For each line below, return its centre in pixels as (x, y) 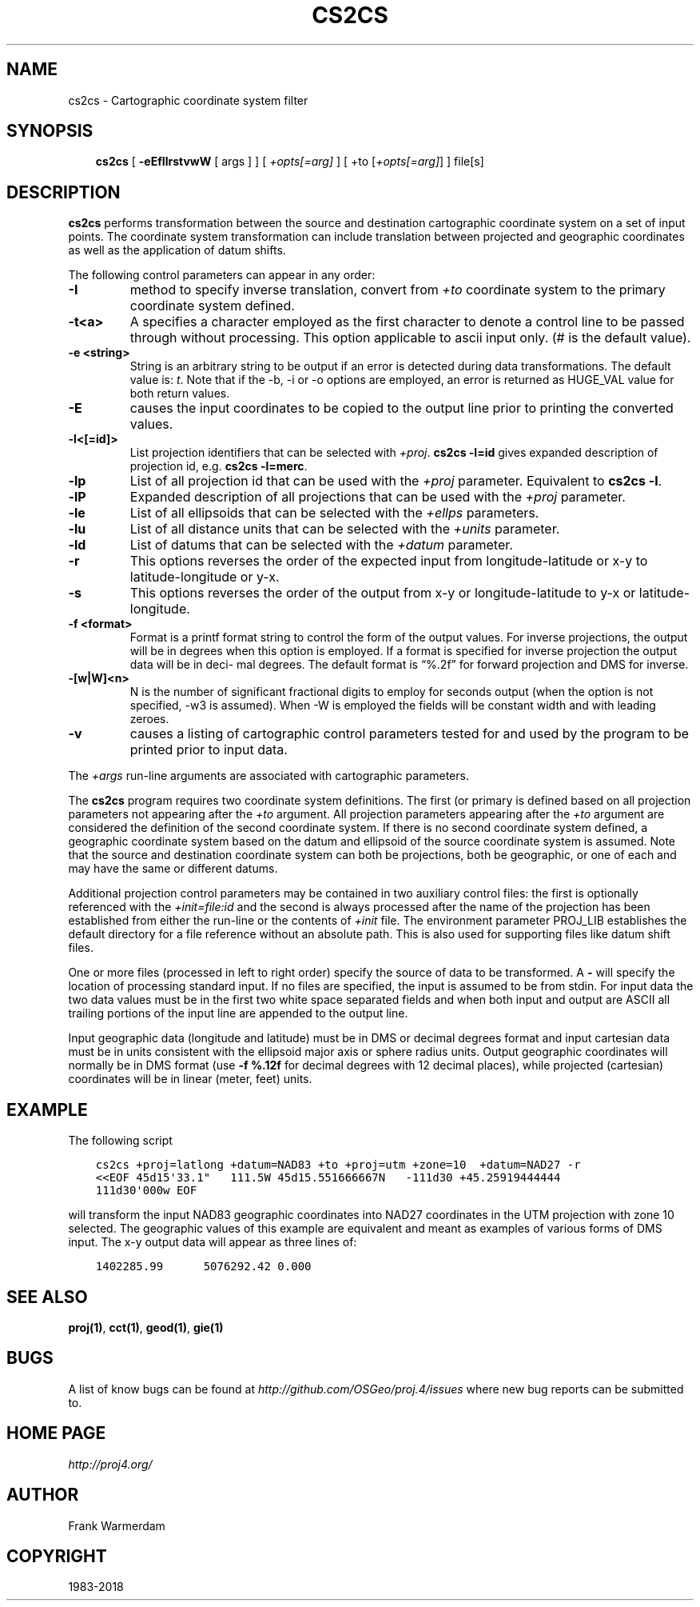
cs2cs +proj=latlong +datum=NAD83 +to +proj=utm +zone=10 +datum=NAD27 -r (338, 1165)
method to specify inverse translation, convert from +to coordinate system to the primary (398, 290)
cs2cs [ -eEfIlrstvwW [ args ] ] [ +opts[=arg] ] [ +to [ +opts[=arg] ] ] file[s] (290, 162)
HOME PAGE (56, 1433)
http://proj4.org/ (110, 1464)
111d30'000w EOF (146, 1191)
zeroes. (149, 719)
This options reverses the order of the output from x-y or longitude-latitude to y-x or (383, 593)
